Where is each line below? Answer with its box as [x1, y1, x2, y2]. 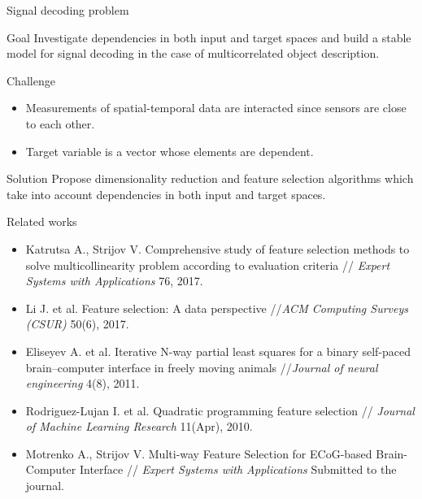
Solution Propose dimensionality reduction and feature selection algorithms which [7, 170, 414, 187]
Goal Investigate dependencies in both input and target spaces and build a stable [7, 28, 411, 46]
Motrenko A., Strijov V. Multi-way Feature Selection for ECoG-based [25, 445, 372, 462]
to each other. [25, 115, 95, 132]
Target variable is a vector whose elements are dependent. [25, 142, 314, 159]
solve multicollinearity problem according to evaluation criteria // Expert [25, 256, 390, 273]
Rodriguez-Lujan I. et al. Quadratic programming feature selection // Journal [25, 401, 415, 419]
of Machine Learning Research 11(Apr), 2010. [25, 418, 253, 435]
